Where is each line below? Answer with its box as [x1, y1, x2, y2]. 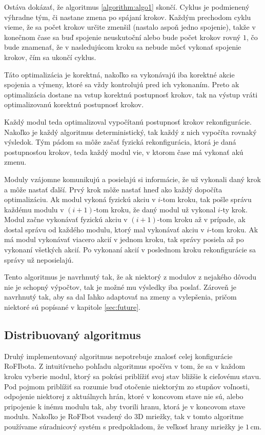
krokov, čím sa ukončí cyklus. [4, 51, 96, 62]
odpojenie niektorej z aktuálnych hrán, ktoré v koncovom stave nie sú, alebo [4, 391, 243, 402]
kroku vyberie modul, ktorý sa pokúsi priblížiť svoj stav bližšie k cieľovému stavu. [4, 371, 261, 382]
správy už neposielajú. [4, 254, 74, 265]
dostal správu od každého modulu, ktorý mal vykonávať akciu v [4, 224, 205, 234]
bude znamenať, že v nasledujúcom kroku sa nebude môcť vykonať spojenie [4, 42, 241, 52]
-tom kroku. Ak [209, 224, 258, 234]
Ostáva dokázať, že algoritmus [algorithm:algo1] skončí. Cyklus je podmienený [4, 2, 250, 12]
